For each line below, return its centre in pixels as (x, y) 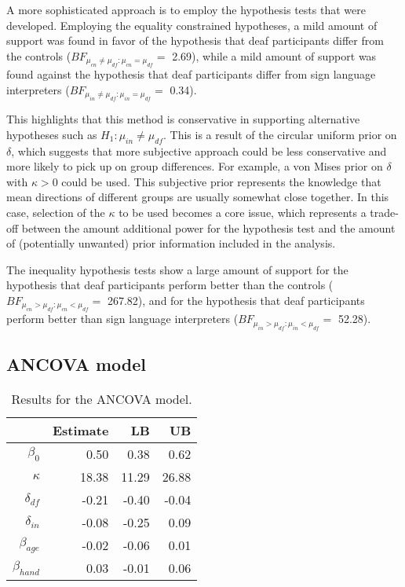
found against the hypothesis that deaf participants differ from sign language (191, 74)
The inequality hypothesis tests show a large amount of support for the (177, 269)
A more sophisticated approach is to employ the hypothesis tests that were (186, 9)
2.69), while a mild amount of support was (274, 55)
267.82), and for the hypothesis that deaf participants (236, 300)
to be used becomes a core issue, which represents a (243, 212)
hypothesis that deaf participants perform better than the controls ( (170, 285)
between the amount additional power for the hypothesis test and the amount (208, 227)
